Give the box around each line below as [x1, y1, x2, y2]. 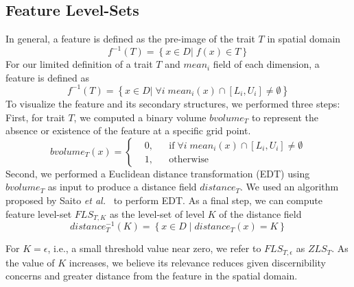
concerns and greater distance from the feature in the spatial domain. [5, 269, 298, 283]
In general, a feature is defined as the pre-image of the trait [5, 32, 255, 46]
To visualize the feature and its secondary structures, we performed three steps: [5, 96, 340, 110]
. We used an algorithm [240, 179, 339, 194]
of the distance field [219, 206, 302, 221]
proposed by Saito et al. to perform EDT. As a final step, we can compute [5, 192, 322, 207]
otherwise [169, 154, 209, 164]
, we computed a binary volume [73, 110, 206, 124]
